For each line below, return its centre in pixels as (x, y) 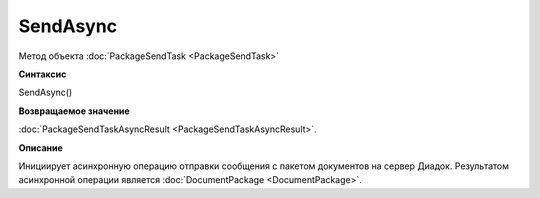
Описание (41, 147)
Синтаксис (42, 74)
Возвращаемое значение (74, 111)
